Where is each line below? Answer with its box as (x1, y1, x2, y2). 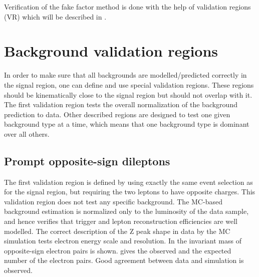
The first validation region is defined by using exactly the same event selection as (4, 176, 253, 187)
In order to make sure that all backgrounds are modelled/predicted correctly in (4, 70, 247, 80)
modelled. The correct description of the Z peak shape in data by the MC (4, 225, 230, 236)
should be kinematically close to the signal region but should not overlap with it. (4, 89, 252, 100)
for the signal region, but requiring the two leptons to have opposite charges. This (4, 186, 255, 197)
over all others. (4, 128, 50, 139)
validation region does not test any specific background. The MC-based (4, 196, 222, 206)
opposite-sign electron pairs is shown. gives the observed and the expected (4, 245, 231, 255)
